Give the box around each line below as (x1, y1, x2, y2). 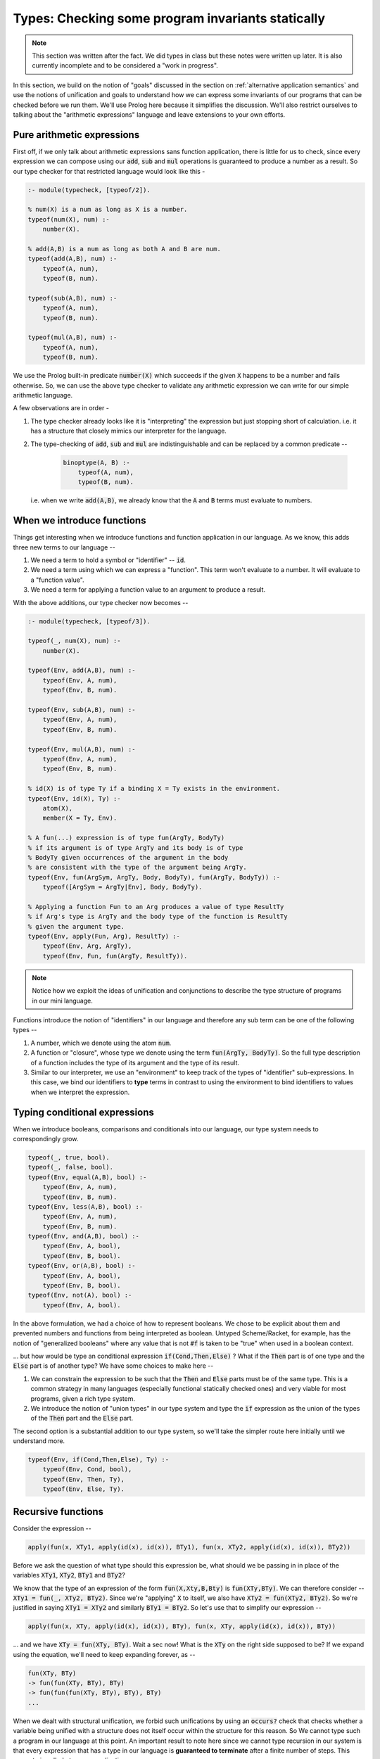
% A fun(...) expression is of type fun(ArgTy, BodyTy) (27, 834, 225, 842)
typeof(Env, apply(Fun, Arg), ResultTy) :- (27, 932, 181, 941)
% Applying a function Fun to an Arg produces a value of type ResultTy (27, 903, 284, 910)
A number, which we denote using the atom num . (30, 1039, 172, 1047)
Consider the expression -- (13, 1524, 91, 1532)
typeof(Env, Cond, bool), (42, 1466, 132, 1473)
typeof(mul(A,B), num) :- (27, 334, 118, 341)
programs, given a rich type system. (30, 1394, 136, 1403)
